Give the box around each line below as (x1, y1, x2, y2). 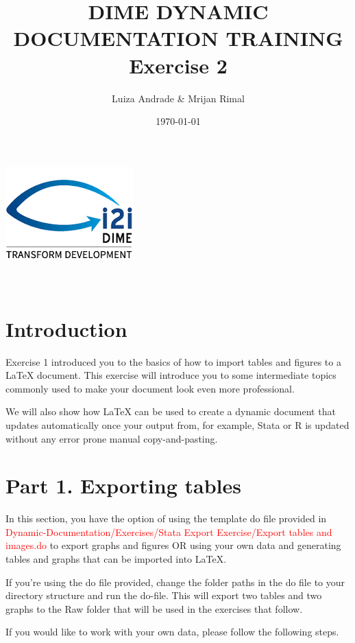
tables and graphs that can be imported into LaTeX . (5, 552, 227, 566)
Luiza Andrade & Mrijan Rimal (112, 91, 245, 105)
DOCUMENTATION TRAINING (13, 24, 343, 52)
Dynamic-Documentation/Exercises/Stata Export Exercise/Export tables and (5, 524, 332, 539)
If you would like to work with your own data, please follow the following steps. (5, 624, 339, 639)
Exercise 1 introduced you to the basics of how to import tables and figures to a (5, 354, 341, 369)
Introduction (5, 314, 127, 342)
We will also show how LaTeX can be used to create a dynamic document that (5, 404, 336, 419)
